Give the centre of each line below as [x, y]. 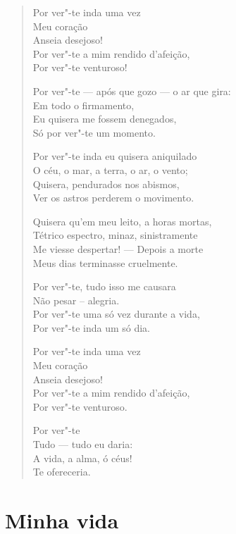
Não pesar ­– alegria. [76, 300]
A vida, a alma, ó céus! [82, 458]
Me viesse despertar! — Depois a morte [118, 248]
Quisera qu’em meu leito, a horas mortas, [122, 221]
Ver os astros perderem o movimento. [113, 198]
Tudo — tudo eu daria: [83, 444]
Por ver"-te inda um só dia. [91, 327]
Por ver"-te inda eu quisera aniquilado [115, 156]
